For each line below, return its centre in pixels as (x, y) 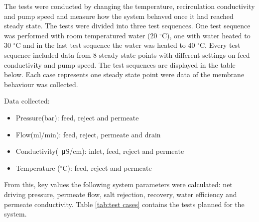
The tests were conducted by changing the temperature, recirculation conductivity (129, 6)
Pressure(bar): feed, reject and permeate (77, 117)
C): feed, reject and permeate (107, 167)
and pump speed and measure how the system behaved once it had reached (119, 16)
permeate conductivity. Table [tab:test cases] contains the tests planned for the (124, 204)
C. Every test (220, 45)
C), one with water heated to (206, 35)
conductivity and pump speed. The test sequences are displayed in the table (120, 64)
